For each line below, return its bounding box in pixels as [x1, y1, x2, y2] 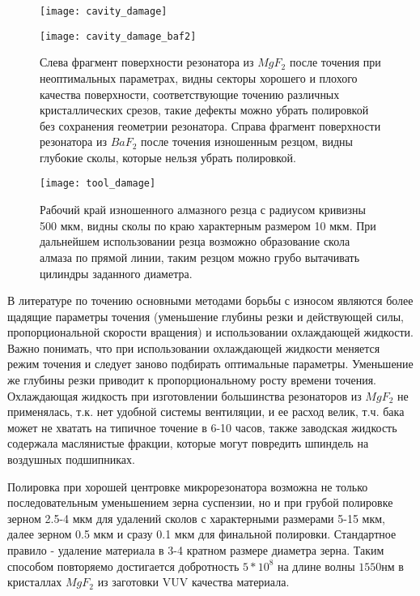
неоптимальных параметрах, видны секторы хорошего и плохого [40, 69, 358, 86]
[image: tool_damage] [40, 178, 156, 190]
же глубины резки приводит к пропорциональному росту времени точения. [7, 371, 376, 388]
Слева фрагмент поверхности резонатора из [40, 54, 254, 71]
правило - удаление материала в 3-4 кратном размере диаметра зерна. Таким [7, 542, 384, 558]
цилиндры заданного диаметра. [40, 264, 193, 281]
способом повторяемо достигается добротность [7, 557, 240, 574]
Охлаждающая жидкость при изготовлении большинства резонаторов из [7, 387, 362, 404]
